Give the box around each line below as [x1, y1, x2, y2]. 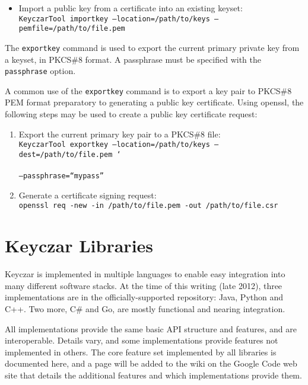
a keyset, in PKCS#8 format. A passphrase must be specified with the [5, 53, 261, 65]
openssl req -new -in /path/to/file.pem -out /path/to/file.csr [18, 201, 278, 210]
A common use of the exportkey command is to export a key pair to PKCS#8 [5, 84, 292, 97]
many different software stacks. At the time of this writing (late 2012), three [5, 279, 282, 291]
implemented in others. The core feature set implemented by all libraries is [5, 345, 277, 358]
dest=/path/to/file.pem [18, 150, 113, 159]
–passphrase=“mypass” [18, 172, 104, 181]
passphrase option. [5, 65, 76, 77]
